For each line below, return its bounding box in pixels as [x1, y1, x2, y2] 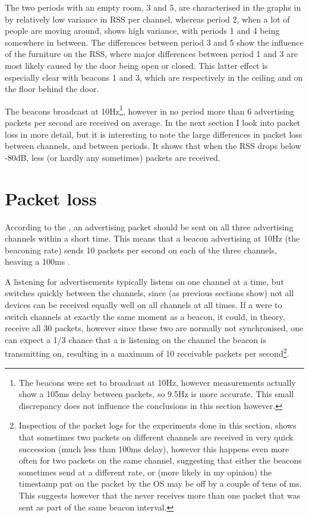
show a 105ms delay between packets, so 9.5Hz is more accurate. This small [18, 388, 294, 400]
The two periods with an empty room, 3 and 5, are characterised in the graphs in [5, 1, 301, 13]
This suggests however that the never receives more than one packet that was [18, 489, 301, 502]
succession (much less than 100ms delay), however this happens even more [18, 442, 289, 455]
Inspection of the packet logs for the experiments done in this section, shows [18, 419, 297, 432]
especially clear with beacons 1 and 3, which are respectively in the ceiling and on [5, 71, 303, 83]
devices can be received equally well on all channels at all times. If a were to [5, 299, 282, 311]
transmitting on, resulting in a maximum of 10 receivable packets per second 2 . [5, 345, 289, 360]
